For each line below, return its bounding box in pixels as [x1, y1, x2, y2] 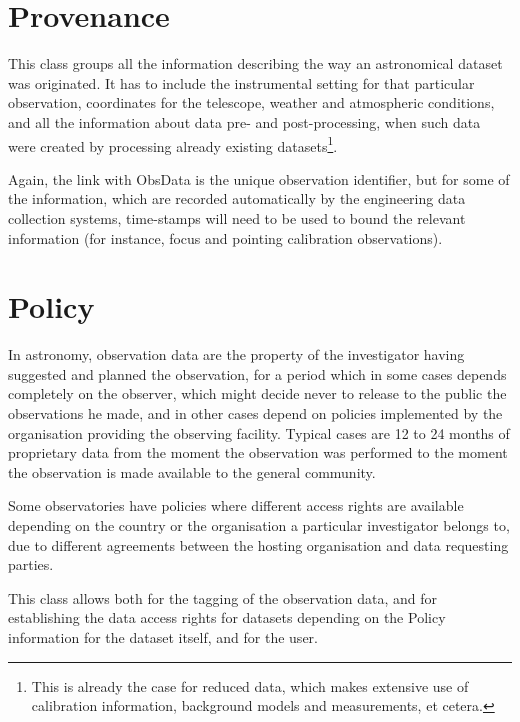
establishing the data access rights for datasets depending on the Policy [8, 607, 446, 628]
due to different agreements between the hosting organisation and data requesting [8, 534, 509, 555]
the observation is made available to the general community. [8, 461, 376, 482]
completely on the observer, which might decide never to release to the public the [8, 383, 507, 404]
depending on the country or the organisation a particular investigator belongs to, [8, 515, 510, 535]
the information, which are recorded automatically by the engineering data [8, 188, 466, 209]
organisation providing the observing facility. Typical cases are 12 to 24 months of [8, 422, 510, 443]
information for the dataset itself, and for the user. [8, 626, 318, 647]
